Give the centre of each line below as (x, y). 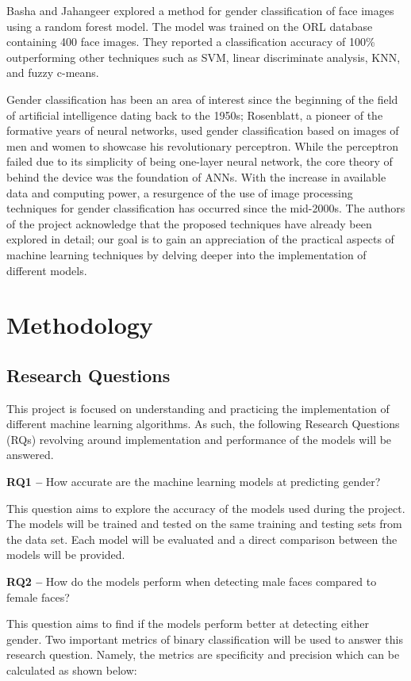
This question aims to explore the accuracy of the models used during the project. (206, 508)
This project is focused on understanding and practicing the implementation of (198, 408)
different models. (47, 270)
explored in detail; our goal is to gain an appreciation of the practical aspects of (200, 239)
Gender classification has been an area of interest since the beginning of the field (202, 99)
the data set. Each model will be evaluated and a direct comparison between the (202, 539)
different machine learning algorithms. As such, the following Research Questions (203, 424)
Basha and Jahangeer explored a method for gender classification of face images (200, 10)
